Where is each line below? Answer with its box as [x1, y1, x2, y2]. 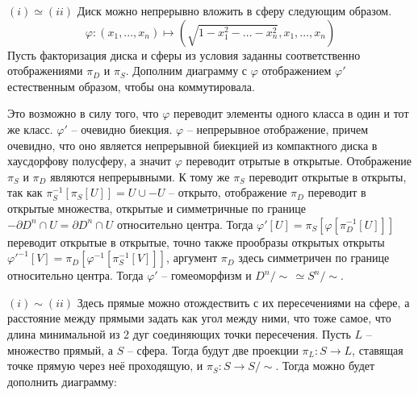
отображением [261, 62, 332, 79]
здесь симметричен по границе [238, 249, 390, 266]
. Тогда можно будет [275, 357, 375, 374]
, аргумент [166, 249, 218, 266]
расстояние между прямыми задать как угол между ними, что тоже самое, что [7, 310, 391, 326]
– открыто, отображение [169, 184, 287, 201]
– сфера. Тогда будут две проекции [127, 341, 299, 358]
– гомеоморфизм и [161, 267, 252, 284]
